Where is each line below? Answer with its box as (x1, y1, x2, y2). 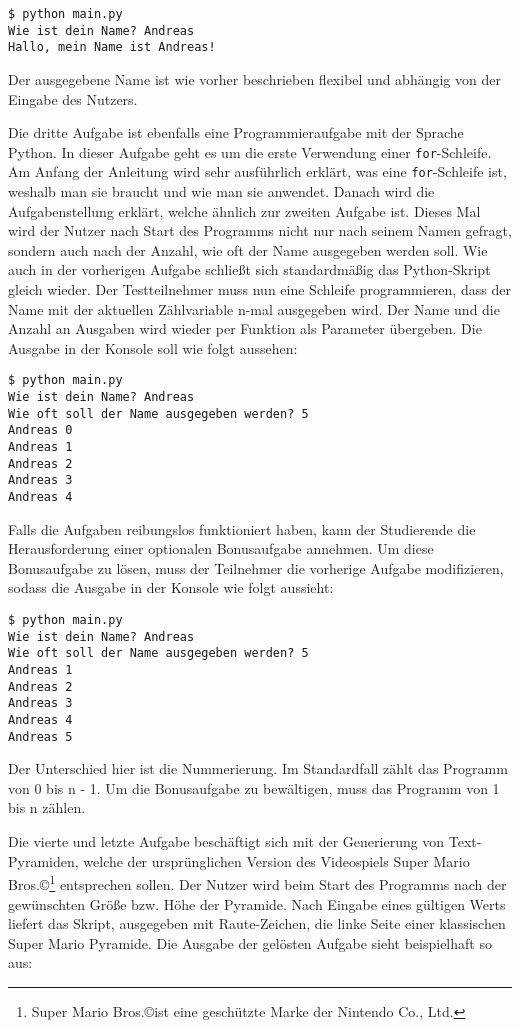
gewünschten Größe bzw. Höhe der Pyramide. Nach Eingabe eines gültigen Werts (8, 893, 506, 914)
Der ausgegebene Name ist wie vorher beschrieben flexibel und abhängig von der (8, 68, 501, 89)
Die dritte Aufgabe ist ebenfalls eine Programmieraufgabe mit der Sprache (8, 122, 464, 143)
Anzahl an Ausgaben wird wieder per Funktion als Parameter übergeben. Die (8, 318, 482, 339)
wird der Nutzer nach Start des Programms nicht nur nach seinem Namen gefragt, (8, 220, 512, 241)
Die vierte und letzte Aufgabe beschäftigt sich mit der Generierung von (8, 831, 445, 852)
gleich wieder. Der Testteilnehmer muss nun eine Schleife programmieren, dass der (8, 279, 511, 300)
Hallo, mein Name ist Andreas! (8, 40, 216, 55)
